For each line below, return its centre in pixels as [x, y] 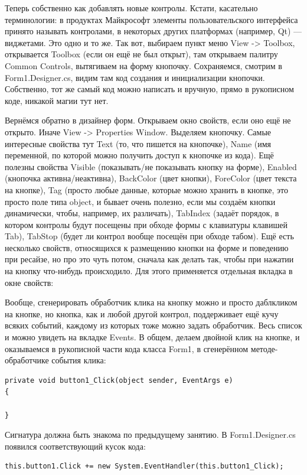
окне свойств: [29, 282]
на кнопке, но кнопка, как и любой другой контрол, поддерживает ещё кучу [142, 313]
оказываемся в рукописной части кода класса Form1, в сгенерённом [127, 348]
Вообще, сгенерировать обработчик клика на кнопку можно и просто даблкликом [151, 302]
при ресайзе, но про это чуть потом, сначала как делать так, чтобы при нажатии [149, 259]
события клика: [79, 360]
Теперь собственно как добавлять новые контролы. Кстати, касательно [131, 8]
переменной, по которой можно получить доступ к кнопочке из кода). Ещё [139, 155]
